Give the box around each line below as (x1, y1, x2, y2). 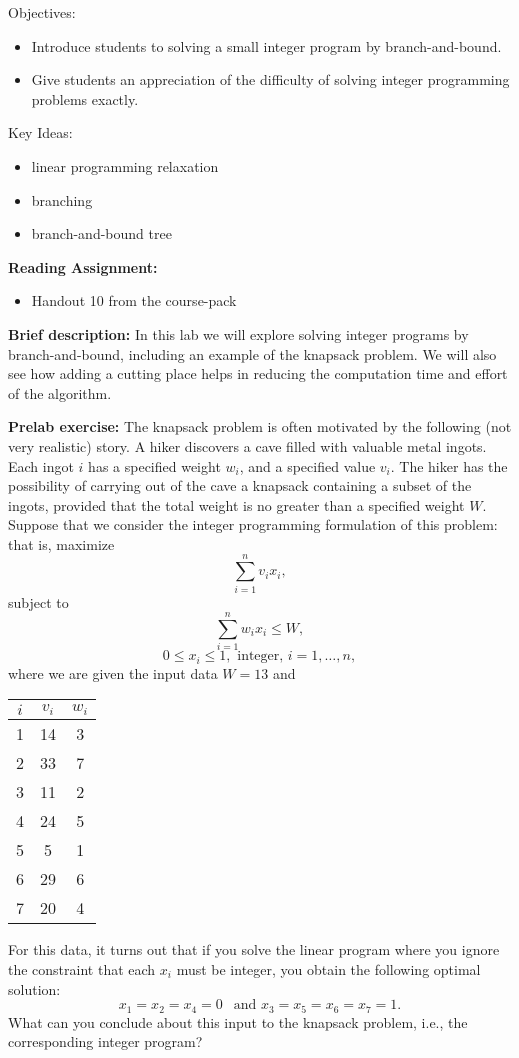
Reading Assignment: (8, 256, 158, 277)
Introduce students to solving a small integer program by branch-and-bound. (31, 35, 502, 56)
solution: (8, 978, 61, 999)
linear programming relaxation (31, 155, 219, 176)
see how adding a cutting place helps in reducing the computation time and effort (8, 363, 508, 384)
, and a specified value (239, 455, 376, 476)
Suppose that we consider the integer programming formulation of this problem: (8, 514, 498, 535)
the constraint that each (8, 958, 156, 979)
